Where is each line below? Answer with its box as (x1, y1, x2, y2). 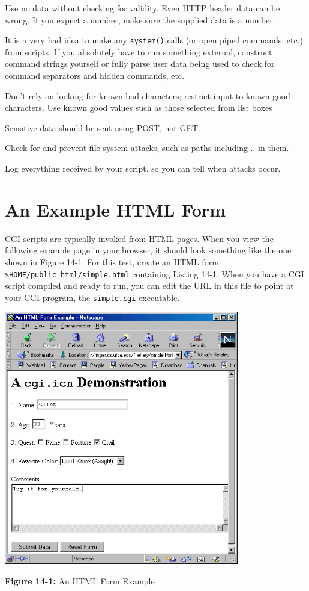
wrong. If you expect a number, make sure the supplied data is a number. (5, 13, 275, 26)
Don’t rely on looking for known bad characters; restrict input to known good (5, 89, 290, 102)
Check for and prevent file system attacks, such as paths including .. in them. (5, 141, 289, 154)
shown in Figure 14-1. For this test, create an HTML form (5, 255, 219, 268)
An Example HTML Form (5, 197, 226, 221)
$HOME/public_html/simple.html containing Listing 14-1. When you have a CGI (5, 267, 304, 280)
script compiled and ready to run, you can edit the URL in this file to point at (5, 279, 294, 292)
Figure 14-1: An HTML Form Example (5, 574, 155, 587)
